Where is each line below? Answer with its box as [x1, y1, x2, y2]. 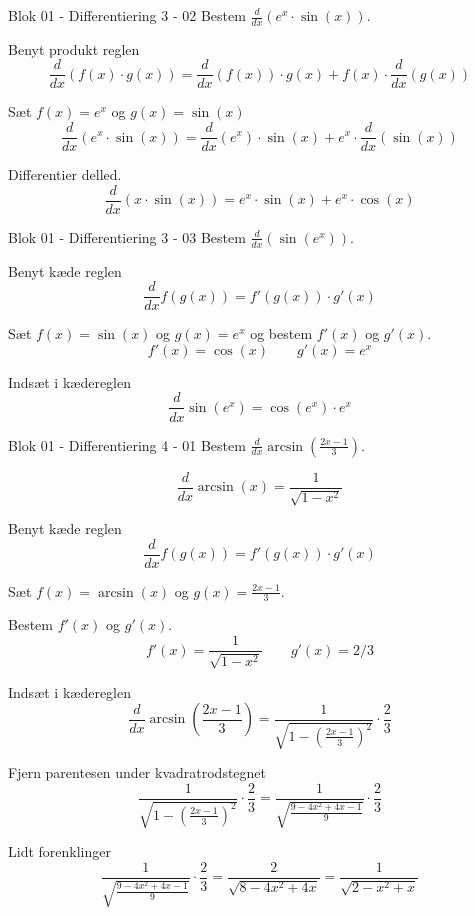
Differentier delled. [8, 164, 122, 185]
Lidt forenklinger [8, 841, 111, 862]
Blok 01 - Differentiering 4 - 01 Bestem [8, 434, 246, 455]
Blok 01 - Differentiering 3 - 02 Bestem [8, 5, 246, 25]
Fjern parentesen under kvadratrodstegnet [8, 762, 267, 783]
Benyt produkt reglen [8, 38, 140, 59]
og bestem [250, 323, 313, 344]
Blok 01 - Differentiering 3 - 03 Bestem [8, 226, 246, 247]
